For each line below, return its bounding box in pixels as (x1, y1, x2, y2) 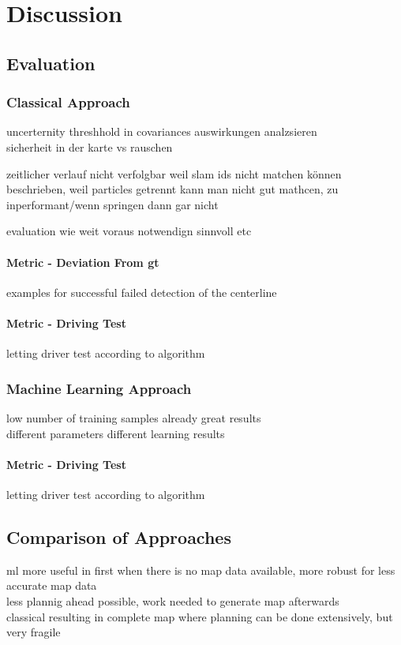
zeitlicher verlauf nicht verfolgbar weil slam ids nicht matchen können (6, 165, 342, 182)
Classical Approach (6, 92, 130, 112)
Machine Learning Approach (6, 378, 192, 398)
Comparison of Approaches (6, 524, 231, 549)
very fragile (6, 624, 61, 640)
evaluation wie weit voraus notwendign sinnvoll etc (6, 223, 252, 239)
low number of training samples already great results (6, 409, 261, 426)
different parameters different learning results (6, 425, 225, 441)
